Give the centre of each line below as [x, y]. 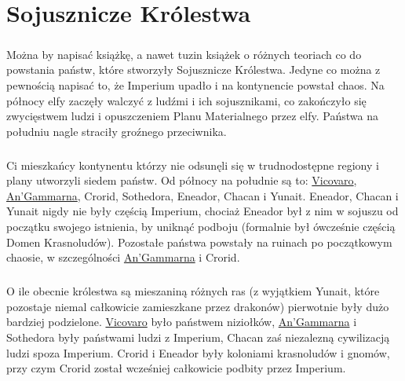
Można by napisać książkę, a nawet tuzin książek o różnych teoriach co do [184, 54]
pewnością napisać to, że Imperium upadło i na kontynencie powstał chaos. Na [195, 84]
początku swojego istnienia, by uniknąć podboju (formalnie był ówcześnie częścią [201, 227]
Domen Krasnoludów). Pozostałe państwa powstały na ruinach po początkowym [199, 242]
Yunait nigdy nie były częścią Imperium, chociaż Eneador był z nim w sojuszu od [202, 211]
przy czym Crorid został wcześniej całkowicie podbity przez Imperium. [176, 368]
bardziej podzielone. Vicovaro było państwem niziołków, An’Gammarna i [182, 322]
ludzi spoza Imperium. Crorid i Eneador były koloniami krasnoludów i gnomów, [198, 352]
